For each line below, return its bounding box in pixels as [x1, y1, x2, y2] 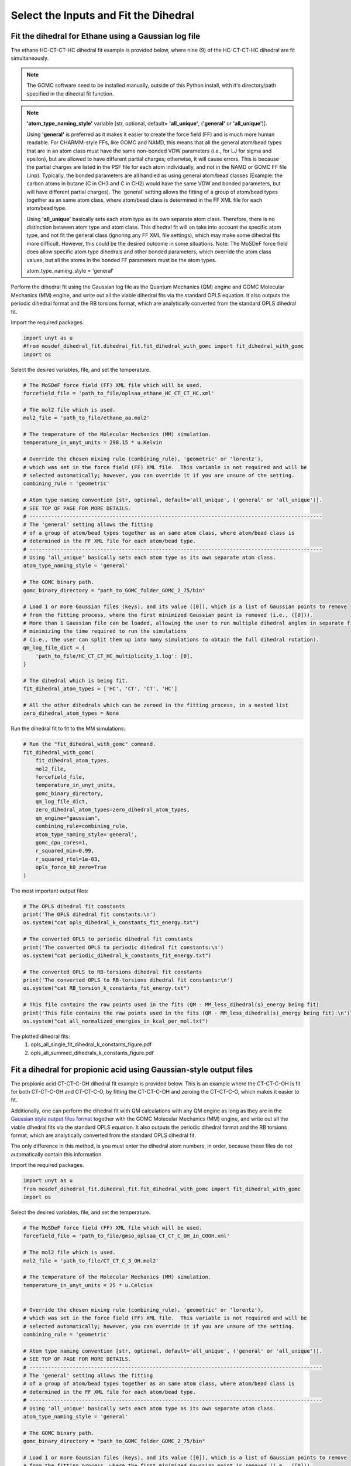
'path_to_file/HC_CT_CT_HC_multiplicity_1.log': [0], [35, 653, 193, 659]
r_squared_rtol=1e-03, [35, 856, 101, 862]
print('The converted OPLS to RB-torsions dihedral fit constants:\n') [23, 977, 233, 983]
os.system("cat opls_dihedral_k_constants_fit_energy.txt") [23, 919, 199, 926]
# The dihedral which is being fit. [23, 677, 129, 684]
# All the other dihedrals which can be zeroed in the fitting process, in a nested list [23, 701, 289, 708]
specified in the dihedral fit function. [26, 90, 114, 97]
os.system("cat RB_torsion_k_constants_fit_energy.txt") [23, 985, 190, 992]
